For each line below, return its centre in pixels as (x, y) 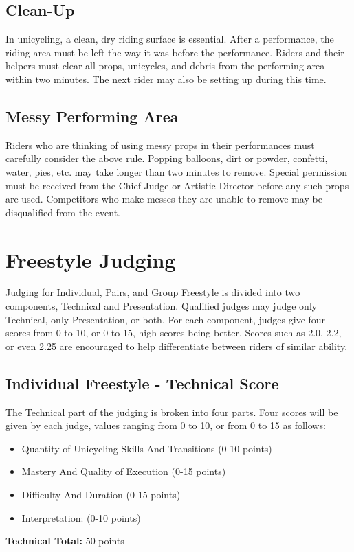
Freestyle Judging (91, 259)
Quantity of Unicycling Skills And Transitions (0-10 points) (147, 448)
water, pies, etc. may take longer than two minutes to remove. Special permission (177, 171)
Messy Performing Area (92, 116)
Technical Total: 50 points (65, 541)
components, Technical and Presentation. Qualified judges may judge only (162, 306)
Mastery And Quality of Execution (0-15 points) (124, 471)
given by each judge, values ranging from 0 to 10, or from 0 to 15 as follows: (166, 425)
